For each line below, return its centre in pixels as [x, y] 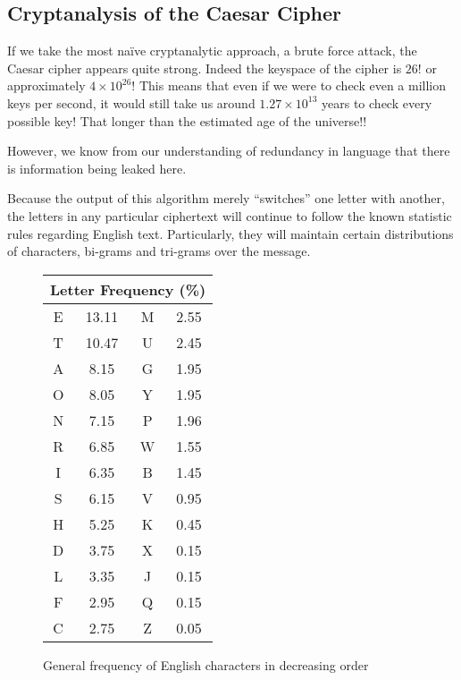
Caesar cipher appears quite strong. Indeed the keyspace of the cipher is [205, 68]
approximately [46, 85]
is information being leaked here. [97, 168]
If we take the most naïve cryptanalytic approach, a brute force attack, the [212, 51]
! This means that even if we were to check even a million [289, 85]
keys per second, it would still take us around [131, 102]
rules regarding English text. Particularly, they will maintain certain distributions [230, 233]
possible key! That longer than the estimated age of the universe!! [187, 120]
